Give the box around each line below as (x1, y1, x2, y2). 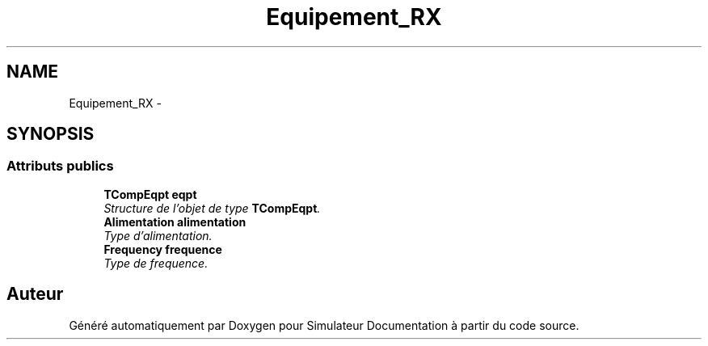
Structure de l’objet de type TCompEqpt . (103, 200, 321, 215)
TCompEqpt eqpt (103, 187, 197, 201)
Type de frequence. (103, 255, 209, 270)
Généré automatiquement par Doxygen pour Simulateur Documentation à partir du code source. (69, 318, 579, 332)
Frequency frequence (103, 242, 222, 256)
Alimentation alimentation (103, 214, 247, 229)
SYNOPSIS (6, 124, 95, 145)
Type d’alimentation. (103, 228, 213, 243)
